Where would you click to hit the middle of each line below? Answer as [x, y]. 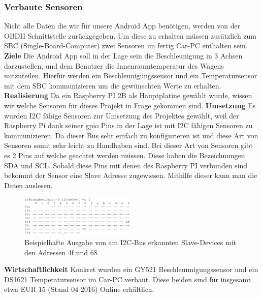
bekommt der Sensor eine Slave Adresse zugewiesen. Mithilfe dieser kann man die [131, 175]
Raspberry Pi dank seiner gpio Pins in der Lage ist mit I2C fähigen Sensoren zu [128, 125]
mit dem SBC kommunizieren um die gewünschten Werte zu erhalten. [113, 85]
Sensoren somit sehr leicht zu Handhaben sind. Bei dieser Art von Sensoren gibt [129, 145]
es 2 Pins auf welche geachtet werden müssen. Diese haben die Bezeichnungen [125, 155]
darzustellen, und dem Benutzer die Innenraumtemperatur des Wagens [114, 65]
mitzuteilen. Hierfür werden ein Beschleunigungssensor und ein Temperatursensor [131, 76]
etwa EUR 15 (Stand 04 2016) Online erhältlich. [79, 289]
